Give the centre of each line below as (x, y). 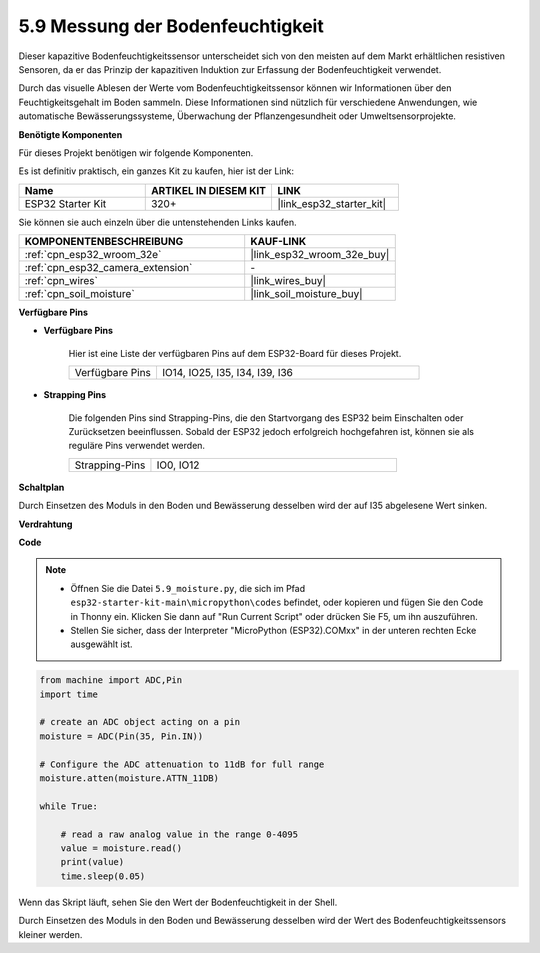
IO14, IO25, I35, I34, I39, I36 (227, 373)
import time (69, 694)
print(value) (92, 862)
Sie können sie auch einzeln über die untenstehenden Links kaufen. (157, 222)
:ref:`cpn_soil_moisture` (79, 294)
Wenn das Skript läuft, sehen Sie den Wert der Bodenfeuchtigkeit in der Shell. (178, 902)
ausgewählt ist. (102, 644)
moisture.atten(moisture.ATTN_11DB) (129, 778)
